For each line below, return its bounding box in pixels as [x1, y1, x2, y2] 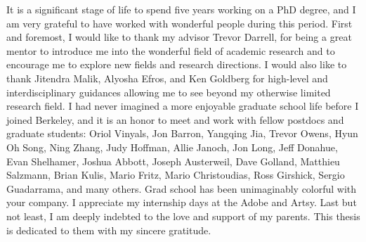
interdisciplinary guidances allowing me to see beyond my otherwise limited [6, 84, 331, 99]
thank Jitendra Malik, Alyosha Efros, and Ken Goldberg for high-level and [6, 70, 328, 85]
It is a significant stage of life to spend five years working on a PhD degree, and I [6, 2, 356, 16]
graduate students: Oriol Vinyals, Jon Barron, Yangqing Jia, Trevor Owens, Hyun [6, 126, 358, 141]
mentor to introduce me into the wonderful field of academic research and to [6, 43, 335, 58]
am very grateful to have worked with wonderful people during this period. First [6, 15, 353, 30]
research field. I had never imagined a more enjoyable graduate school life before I [6, 98, 359, 113]
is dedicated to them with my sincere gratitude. [6, 222, 211, 237]
